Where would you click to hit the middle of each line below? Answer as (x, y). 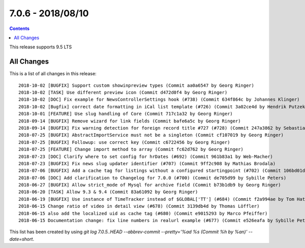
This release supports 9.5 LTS (41, 47)
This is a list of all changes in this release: (53, 74)
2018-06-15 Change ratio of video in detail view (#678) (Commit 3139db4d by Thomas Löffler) (139, 206)
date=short (21, 239)
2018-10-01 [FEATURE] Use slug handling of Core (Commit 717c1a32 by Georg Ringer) (126, 114)
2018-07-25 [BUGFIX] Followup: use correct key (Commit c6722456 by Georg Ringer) (124, 142)
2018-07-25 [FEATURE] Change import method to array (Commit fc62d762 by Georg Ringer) (131, 149)
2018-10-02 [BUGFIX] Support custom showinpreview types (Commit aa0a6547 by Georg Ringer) (136, 85)
